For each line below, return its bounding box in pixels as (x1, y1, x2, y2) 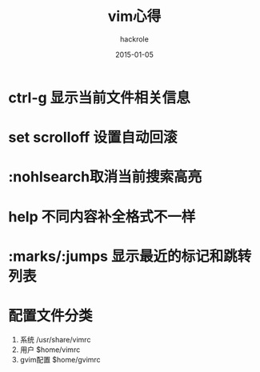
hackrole (119, 34, 150, 44)
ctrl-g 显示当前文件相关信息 (8, 89, 190, 106)
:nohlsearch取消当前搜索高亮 (8, 168, 202, 186)
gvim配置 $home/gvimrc (19, 354, 102, 364)
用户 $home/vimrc (19, 345, 81, 354)
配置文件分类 (8, 306, 94, 325)
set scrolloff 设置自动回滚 (8, 129, 178, 146)
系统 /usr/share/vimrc (19, 334, 91, 344)
